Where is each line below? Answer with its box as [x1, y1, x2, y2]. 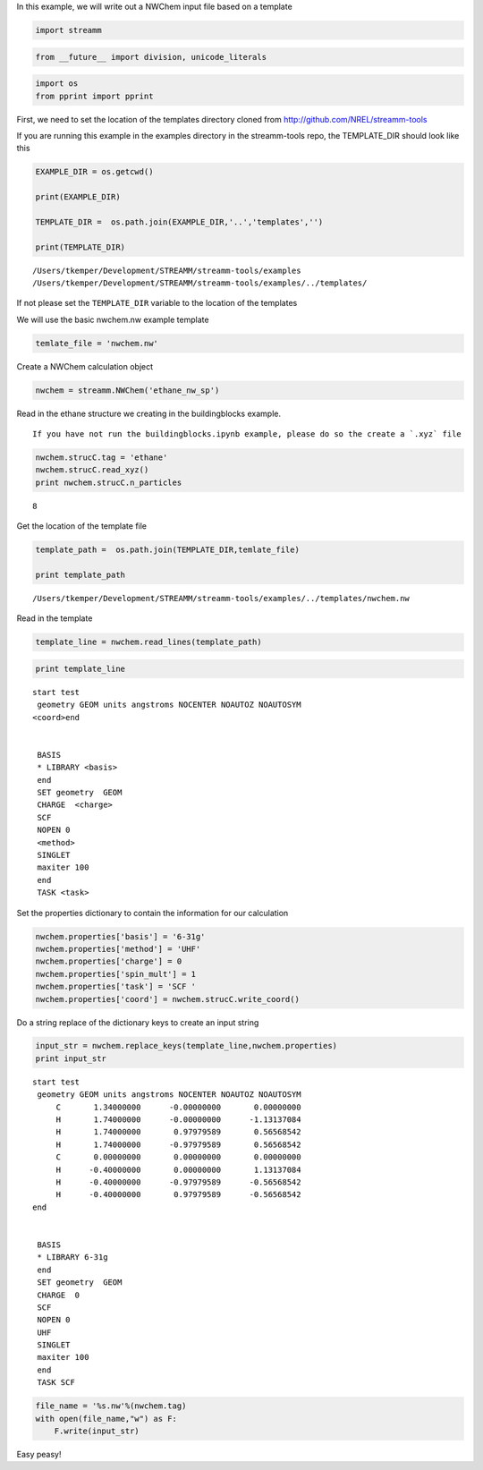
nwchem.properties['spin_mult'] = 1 [35, 969, 197, 979]
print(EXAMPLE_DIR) [35, 192, 121, 202]
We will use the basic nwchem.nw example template [16, 314, 209, 325]
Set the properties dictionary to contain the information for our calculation [16, 907, 289, 918]
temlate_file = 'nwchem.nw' [35, 338, 158, 348]
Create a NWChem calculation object [16, 361, 154, 371]
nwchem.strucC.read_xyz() [35, 465, 149, 475]
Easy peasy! [16, 1449, 62, 1459]
